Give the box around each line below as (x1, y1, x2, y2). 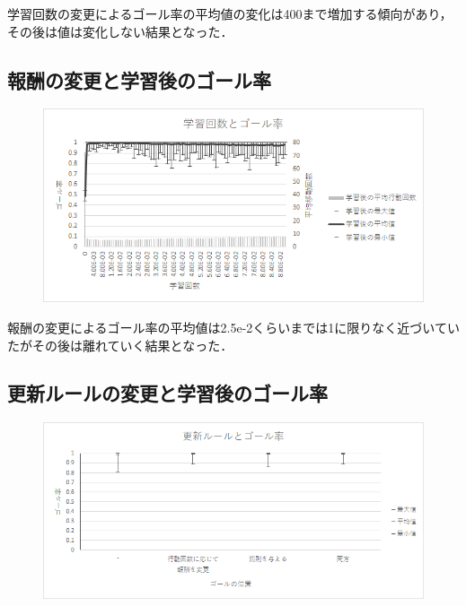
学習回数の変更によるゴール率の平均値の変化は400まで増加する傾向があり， (7, 4, 453, 22)
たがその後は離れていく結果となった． (7, 335, 233, 354)
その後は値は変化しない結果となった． (7, 22, 233, 40)
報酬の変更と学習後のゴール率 (7, 65, 271, 93)
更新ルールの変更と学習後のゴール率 (7, 379, 328, 407)
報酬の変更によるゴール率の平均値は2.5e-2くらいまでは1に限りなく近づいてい (7, 317, 460, 336)
